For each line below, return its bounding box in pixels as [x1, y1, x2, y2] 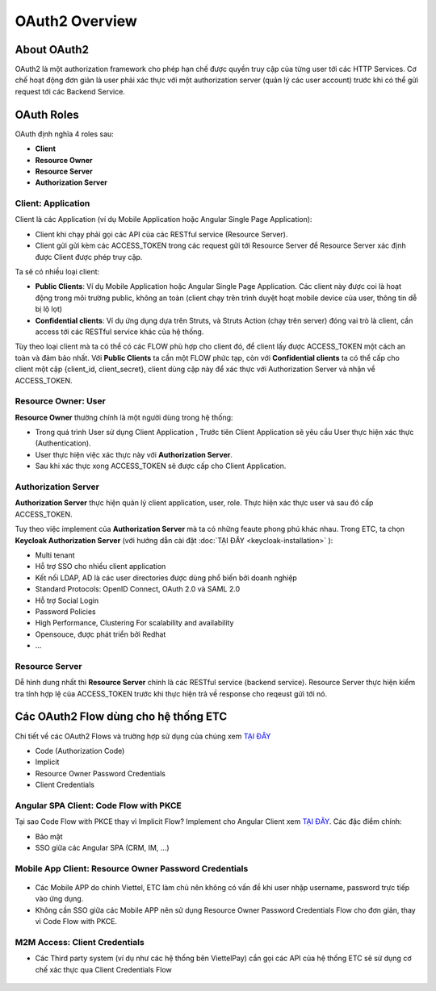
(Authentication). [35, 438, 92, 448]
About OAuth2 [15, 43, 89, 56]
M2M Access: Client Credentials [15, 936, 145, 947]
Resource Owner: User [15, 395, 107, 407]
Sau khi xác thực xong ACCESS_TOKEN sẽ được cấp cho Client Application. [35, 461, 287, 471]
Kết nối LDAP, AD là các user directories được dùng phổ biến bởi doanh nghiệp [35, 573, 298, 583]
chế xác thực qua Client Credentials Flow [35, 964, 173, 974]
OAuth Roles [15, 107, 80, 121]
